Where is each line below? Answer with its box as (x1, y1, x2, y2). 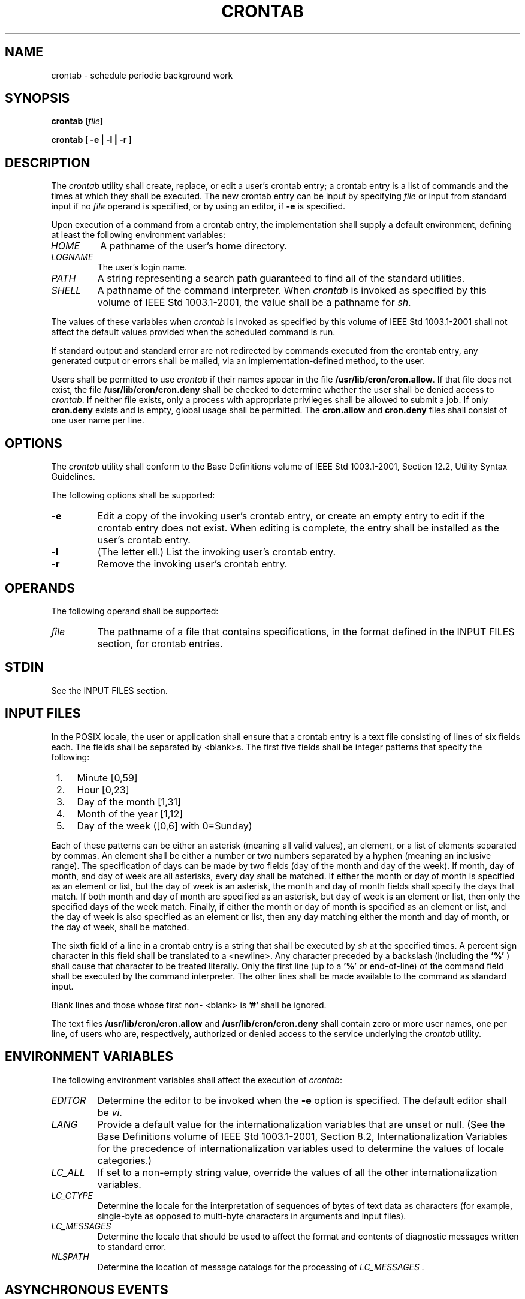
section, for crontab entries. (97, 637, 223, 649)
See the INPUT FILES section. (51, 685, 168, 696)
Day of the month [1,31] (77, 795, 181, 808)
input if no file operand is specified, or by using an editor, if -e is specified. (51, 201, 345, 212)
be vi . (97, 1106, 122, 1118)
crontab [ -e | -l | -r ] (51, 134, 132, 145)
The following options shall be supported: (51, 490, 215, 501)
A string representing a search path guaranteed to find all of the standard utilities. (97, 272, 465, 285)
